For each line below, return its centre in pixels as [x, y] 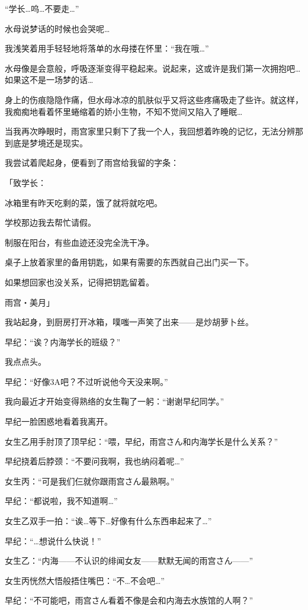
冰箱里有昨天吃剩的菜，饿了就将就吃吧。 [84, 202]
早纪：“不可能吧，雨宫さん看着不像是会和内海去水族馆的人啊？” [129, 600]
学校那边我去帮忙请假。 [50, 222]
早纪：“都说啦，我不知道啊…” [61, 501]
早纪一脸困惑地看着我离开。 [59, 421]
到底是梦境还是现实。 [46, 142]
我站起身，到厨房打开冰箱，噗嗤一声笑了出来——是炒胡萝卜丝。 [129, 322]
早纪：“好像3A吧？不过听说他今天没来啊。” [86, 381]
